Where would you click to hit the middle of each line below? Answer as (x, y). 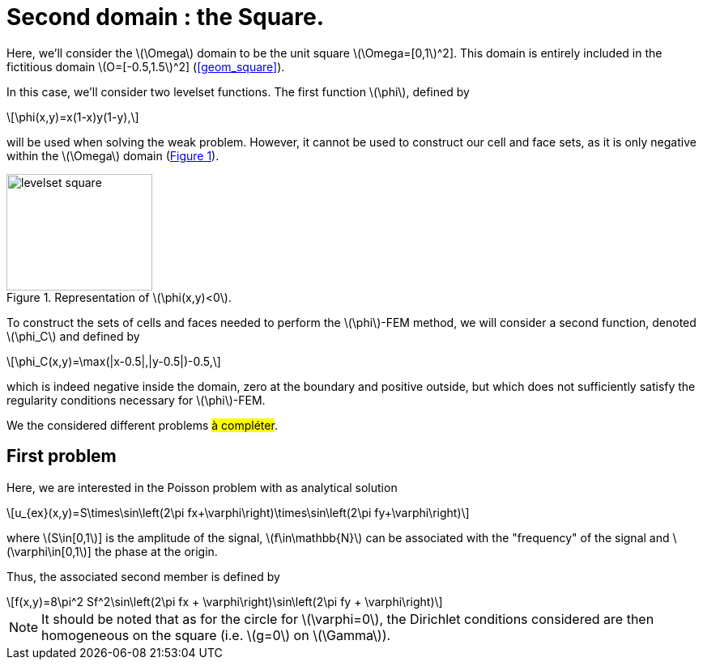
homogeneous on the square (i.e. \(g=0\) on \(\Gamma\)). (216, 635)
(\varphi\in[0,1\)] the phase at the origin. (112, 551)
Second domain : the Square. (166, 17)
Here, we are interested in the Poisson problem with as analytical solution (202, 487)
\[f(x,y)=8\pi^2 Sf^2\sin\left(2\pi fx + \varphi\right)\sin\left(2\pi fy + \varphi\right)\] (225, 601)
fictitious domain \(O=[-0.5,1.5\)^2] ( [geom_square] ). (146, 66)
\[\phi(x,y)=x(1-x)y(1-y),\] (73, 117)
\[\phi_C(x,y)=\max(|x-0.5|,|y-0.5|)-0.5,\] (114, 361)
